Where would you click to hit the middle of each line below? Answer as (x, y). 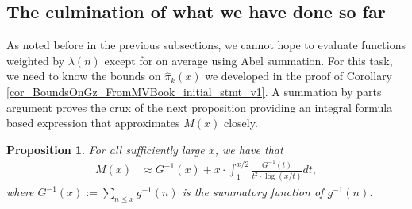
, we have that (249, 149)
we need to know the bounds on (84, 76)
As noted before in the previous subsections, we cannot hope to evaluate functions (206, 45)
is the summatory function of (253, 192)
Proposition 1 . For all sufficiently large (106, 149)
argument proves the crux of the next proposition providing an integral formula (200, 107)
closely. (241, 123)
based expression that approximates (93, 123)
